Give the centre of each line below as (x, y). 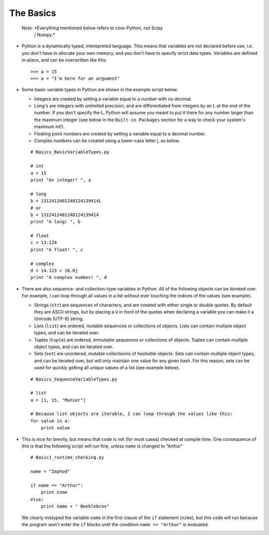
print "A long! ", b (56, 222)
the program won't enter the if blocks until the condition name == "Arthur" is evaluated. (115, 524)
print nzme (54, 492)
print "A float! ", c (57, 250)
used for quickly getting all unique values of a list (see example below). (107, 368)
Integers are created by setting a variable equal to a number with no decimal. (113, 99)
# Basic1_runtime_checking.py (67, 458)
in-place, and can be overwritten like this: (64, 60)
